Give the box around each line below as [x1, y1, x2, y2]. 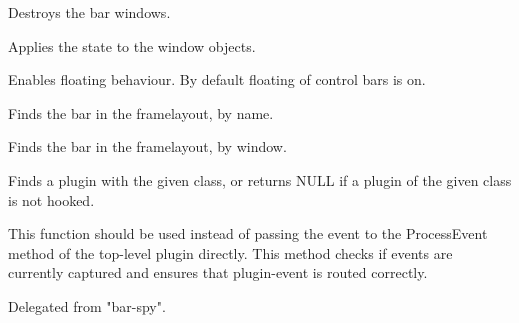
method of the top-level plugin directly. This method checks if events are [8, 242, 453, 263]
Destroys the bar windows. [8, 2, 171, 22]
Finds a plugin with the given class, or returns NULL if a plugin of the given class [8, 169, 512, 190]
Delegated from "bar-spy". [8, 295, 166, 316]
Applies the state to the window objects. [8, 35, 256, 56]
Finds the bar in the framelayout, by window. [8, 136, 287, 157]
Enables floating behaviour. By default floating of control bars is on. [8, 69, 426, 90]
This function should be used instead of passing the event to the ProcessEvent [8, 223, 488, 244]
